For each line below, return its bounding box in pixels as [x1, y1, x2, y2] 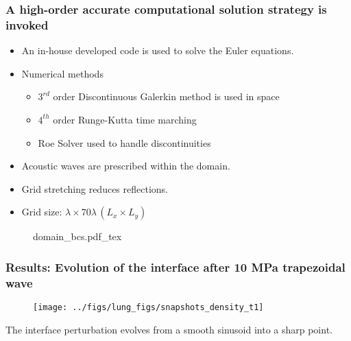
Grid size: [21, 204, 62, 219]
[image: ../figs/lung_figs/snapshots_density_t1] [33, 303, 264, 313]
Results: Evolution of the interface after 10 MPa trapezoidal [5, 258, 346, 275]
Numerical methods [21, 66, 104, 80]
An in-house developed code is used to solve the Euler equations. [21, 43, 294, 58]
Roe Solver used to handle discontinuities [38, 135, 211, 150]
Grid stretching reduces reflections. [21, 181, 169, 196]
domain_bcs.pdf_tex [33, 229, 122, 244]
